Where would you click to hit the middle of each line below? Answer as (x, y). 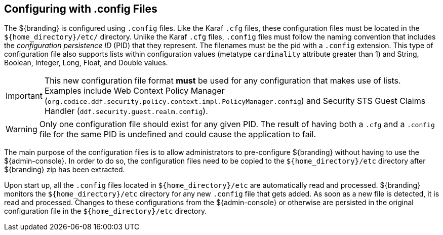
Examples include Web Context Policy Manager (134, 91)
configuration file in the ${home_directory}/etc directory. (106, 211)
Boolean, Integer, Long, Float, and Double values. (86, 63)
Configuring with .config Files (81, 9)
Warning (22, 129)
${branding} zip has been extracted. (65, 170)
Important (24, 96)
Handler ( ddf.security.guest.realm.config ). (126, 111)
